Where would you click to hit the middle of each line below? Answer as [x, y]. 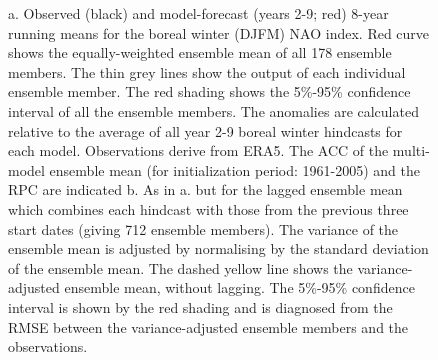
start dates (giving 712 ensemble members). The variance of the [203, 228]
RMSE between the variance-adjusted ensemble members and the [208, 326]
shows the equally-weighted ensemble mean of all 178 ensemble [200, 52]
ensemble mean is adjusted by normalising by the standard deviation [218, 248]
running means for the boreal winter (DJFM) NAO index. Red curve [219, 32]
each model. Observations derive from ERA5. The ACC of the [198, 150]
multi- [411, 150]
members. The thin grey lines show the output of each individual [207, 71]
